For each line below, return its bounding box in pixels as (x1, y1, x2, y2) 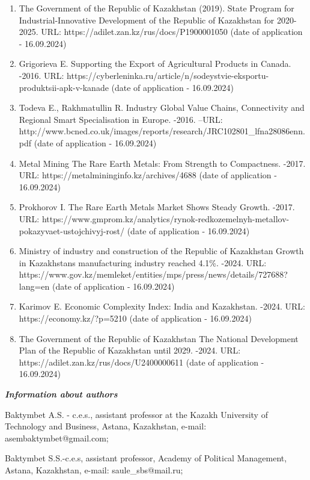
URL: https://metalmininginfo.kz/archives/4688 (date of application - (19, 169, 277, 181)
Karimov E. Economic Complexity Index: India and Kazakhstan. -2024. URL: (19, 300, 305, 313)
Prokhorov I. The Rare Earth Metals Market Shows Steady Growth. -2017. (19, 201, 295, 213)
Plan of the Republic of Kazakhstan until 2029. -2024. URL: (19, 344, 241, 357)
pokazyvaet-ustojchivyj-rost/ (19, 224, 125, 237)
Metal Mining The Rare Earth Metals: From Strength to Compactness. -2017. (19, 157, 306, 169)
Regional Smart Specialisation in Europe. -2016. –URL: (19, 113, 223, 125)
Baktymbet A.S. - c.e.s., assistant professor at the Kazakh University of (5, 408, 268, 420)
